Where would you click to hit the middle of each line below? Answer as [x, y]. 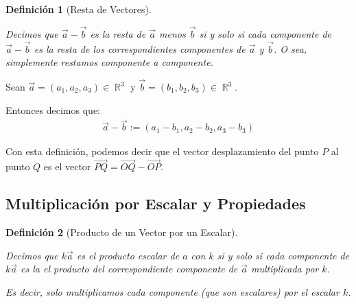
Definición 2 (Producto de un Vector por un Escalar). [122, 232]
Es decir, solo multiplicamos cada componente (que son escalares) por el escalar [173, 291]
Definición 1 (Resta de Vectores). [79, 9]
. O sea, [290, 48]
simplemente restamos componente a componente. [109, 62]
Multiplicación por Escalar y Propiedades [156, 203]
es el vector [67, 166]
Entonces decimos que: [53, 109]
